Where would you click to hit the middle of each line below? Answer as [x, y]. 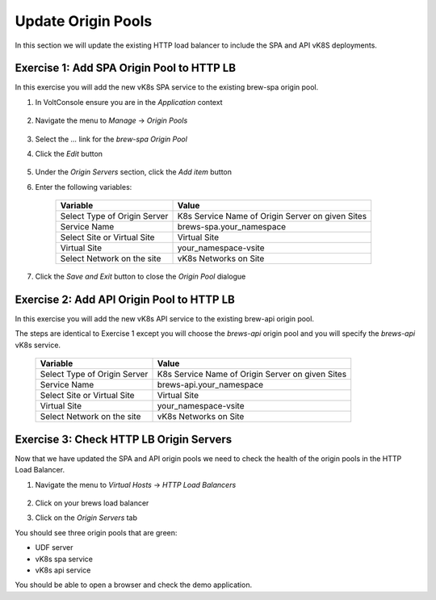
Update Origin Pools [84, 21]
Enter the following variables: [84, 187]
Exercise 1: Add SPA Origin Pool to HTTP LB [126, 68]
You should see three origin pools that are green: [96, 532]
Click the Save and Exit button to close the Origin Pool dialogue [140, 277]
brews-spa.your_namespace [232, 227]
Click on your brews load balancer [92, 503]
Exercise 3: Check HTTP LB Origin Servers [124, 439]
